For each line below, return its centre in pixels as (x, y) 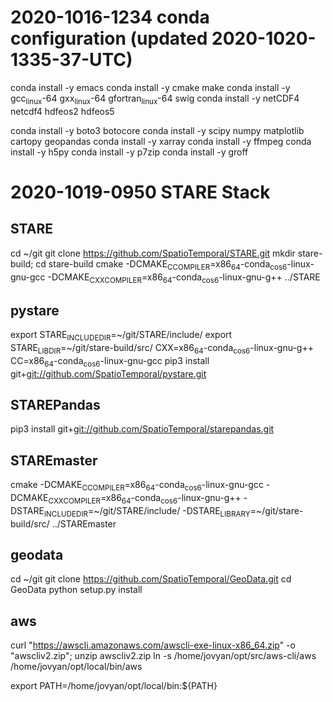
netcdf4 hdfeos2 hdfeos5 (62, 111)
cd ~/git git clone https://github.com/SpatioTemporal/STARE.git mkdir (153, 253)
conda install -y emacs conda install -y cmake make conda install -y (150, 87)
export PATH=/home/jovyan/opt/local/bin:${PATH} (114, 686)
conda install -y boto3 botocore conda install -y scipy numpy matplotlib (157, 130)
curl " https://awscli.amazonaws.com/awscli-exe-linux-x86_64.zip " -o (153, 645)
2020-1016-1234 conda (110, 17)
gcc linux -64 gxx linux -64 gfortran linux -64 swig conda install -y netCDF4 (155, 99)
